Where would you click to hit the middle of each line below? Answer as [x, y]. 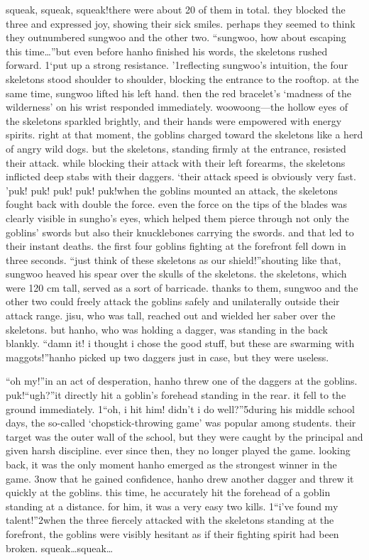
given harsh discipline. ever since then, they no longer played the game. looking [178, 450]
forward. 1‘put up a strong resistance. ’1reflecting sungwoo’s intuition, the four [177, 65]
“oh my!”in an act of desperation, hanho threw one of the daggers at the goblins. [182, 381]
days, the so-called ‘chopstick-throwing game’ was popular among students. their [181, 423]
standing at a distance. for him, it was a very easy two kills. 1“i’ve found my [172, 506]
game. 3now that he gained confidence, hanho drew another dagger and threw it [180, 478]
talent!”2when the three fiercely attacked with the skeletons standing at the [170, 520]
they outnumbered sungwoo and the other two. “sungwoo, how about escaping [176, 37]
